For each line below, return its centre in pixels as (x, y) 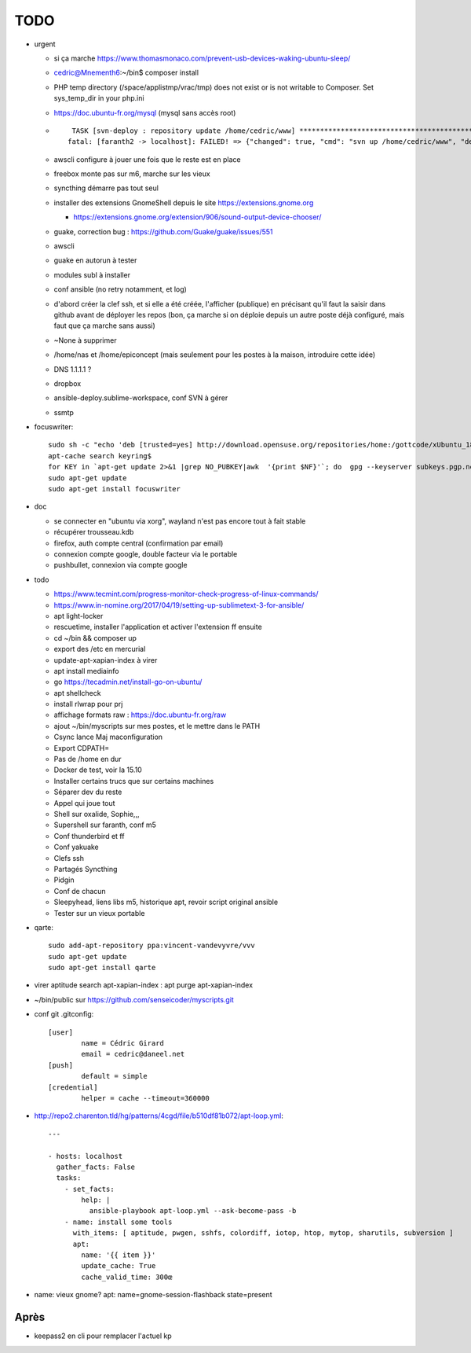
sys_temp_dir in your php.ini (99, 98)
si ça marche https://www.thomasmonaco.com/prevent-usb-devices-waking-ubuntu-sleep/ (202, 58)
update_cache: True (119, 1266)
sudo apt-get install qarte (102, 968)
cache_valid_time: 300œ (127, 1277)
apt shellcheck (77, 693)
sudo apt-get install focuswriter (114, 489)
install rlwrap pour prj (88, 704)
